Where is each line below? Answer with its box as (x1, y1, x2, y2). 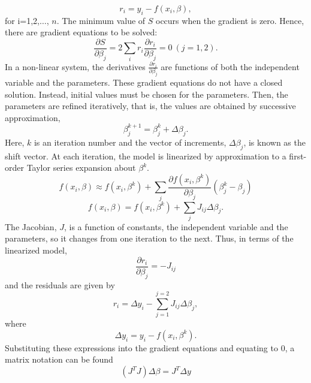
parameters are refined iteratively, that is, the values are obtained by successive (5, 99, 296, 112)
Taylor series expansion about (26, 161, 136, 174)
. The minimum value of (56, 14, 146, 26)
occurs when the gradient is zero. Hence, (156, 14, 304, 26)
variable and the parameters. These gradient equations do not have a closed (5, 76, 283, 89)
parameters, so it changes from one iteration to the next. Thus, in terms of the (5, 232, 294, 245)
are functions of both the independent (161, 60, 300, 73)
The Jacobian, (5, 220, 57, 233)
